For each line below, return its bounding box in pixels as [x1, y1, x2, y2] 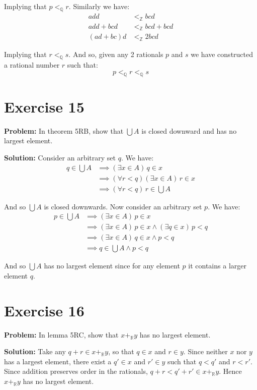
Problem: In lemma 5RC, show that [4, 329, 119, 340]
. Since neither [183, 346, 228, 357]
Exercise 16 [4, 300, 84, 320]
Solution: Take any [4, 346, 66, 357]
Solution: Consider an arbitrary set [4, 152, 116, 162]
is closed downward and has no [141, 125, 237, 136]
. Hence [219, 366, 242, 376]
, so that [108, 346, 134, 357]
